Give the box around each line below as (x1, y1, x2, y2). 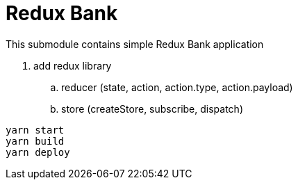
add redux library (33, 59, 112, 72)
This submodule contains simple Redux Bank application (6, 38, 264, 50)
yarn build (6, 135, 65, 147)
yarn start (6, 124, 65, 136)
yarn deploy (6, 146, 70, 158)
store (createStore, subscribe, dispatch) (61, 102, 243, 115)
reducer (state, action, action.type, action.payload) (61, 81, 293, 93)
